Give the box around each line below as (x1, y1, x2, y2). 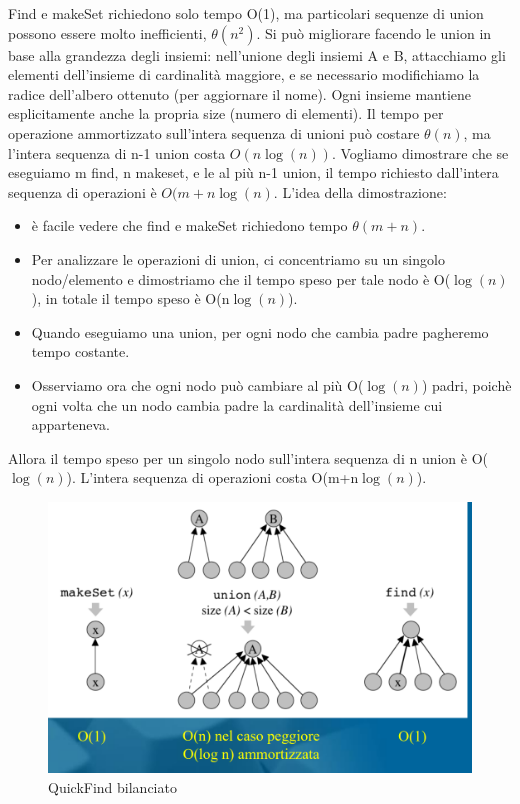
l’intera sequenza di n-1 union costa (8, 142, 226, 163)
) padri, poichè (421, 374, 512, 395)
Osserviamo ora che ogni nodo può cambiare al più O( (31, 374, 364, 395)
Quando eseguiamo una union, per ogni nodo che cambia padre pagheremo (31, 321, 489, 342)
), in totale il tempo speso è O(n (31, 288, 230, 309)
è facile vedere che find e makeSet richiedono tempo (31, 215, 348, 236)
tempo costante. (31, 341, 130, 362)
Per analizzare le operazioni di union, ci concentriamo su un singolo (31, 248, 445, 269)
